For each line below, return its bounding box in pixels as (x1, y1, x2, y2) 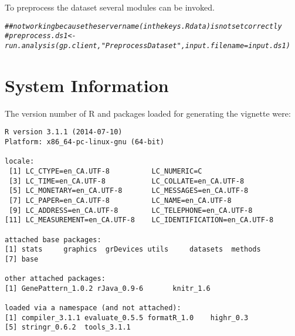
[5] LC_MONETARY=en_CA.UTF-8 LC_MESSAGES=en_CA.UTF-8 (9, 186, 249, 195)
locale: (5, 157, 35, 166)
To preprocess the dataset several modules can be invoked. (5, 1, 215, 13)
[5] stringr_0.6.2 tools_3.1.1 (5, 323, 131, 332)
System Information (5, 73, 169, 97)
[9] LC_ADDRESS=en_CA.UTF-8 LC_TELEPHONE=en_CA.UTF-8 (9, 206, 253, 215)
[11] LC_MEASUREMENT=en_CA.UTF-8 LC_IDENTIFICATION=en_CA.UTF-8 (5, 216, 274, 225)
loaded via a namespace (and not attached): (5, 304, 181, 313)
